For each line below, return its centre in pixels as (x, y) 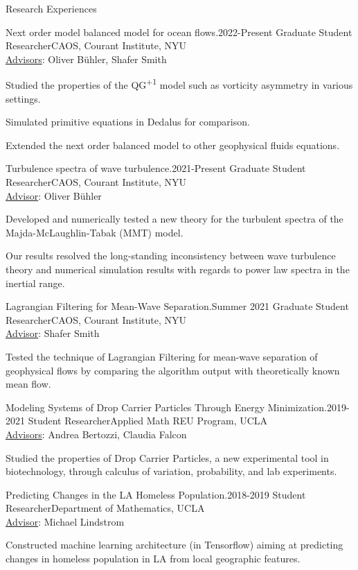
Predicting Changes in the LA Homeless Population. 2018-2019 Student (156, 494)
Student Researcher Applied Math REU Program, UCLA (148, 421)
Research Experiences (51, 8)
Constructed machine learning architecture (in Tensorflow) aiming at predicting (174, 545)
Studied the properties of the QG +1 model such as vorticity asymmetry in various (179, 84)
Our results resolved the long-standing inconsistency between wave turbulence (171, 256)
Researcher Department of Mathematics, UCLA (105, 508)
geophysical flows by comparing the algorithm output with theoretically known (173, 370)
